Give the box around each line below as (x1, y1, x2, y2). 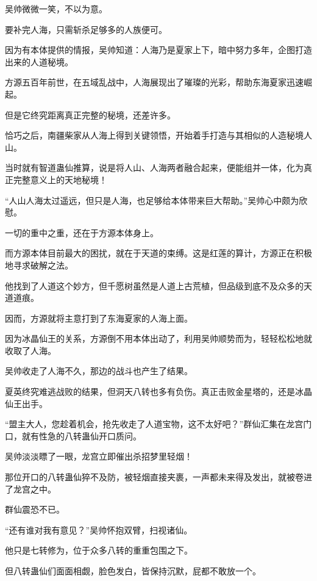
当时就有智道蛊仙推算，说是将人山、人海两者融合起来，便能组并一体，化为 (5, 161, 304, 174)
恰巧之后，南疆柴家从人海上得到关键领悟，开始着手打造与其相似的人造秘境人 (5, 129, 312, 142)
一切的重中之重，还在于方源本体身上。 (5, 226, 158, 239)
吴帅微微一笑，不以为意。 (5, 2, 107, 15)
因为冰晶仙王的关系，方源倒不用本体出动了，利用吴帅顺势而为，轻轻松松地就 (5, 332, 312, 345)
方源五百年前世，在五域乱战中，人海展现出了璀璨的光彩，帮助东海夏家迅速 (5, 76, 304, 88)
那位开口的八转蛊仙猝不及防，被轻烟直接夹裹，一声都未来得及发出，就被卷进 (5, 471, 312, 483)
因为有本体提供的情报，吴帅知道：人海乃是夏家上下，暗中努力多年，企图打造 (5, 43, 312, 56)
